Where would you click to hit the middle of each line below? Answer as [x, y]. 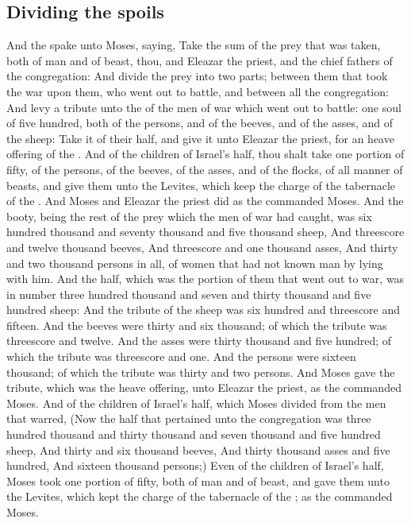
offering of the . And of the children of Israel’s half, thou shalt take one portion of [205, 154]
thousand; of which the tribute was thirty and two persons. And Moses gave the [201, 372]
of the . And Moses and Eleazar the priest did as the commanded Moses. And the [205, 201]
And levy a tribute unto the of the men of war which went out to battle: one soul [204, 107]
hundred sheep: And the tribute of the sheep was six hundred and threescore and [204, 310]
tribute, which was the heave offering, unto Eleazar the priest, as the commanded [204, 387]
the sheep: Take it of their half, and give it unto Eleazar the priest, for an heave [200, 138]
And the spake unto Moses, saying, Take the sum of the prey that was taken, [194, 45]
